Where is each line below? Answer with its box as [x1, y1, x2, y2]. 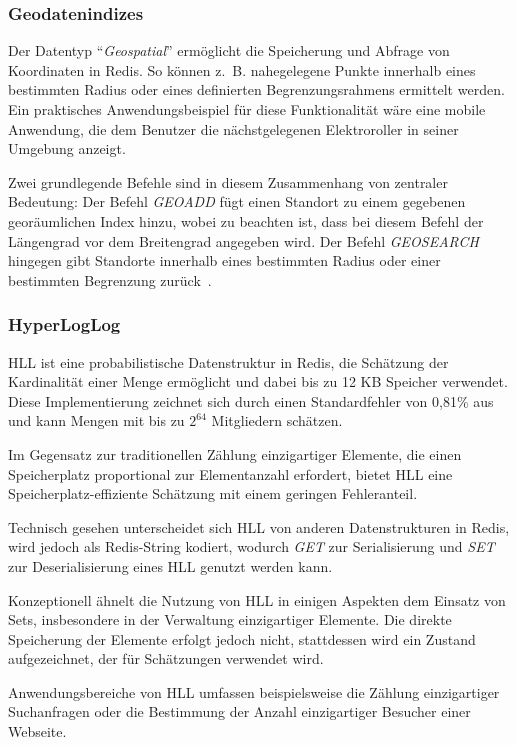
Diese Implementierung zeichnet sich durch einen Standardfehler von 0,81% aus [8, 390, 494, 411]
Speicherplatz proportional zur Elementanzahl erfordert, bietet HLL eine [8, 463, 453, 484]
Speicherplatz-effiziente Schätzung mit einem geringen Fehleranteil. [8, 483, 418, 504]
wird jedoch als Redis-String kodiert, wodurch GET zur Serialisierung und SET [8, 536, 495, 557]
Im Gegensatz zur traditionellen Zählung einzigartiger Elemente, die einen [8, 443, 462, 464]
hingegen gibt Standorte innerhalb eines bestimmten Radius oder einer [8, 250, 441, 271]
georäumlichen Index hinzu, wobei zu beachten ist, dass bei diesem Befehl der [8, 210, 484, 231]
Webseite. [8, 721, 67, 742]
